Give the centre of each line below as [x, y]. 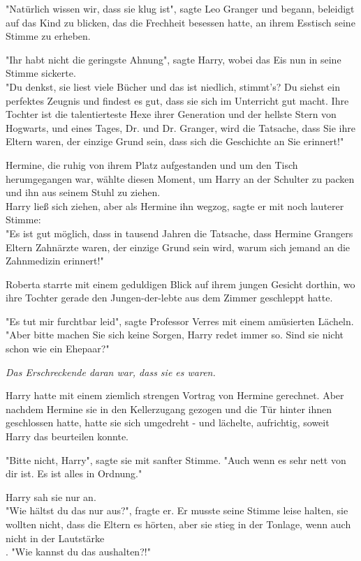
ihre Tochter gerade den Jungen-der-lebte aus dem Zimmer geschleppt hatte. [169, 298]
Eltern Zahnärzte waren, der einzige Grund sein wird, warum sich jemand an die [178, 247]
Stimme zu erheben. [48, 36]
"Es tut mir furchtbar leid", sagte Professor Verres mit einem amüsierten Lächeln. [180, 321]
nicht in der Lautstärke [55, 538]
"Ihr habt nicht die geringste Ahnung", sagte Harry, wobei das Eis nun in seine [174, 59]
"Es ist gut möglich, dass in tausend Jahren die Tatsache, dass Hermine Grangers [179, 233]
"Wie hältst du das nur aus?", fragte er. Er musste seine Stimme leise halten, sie [177, 510]
